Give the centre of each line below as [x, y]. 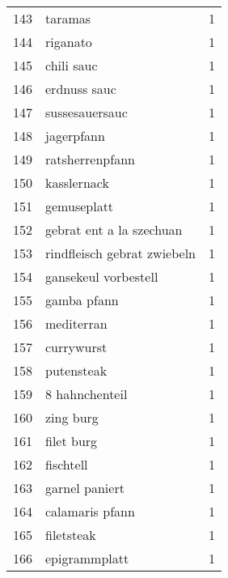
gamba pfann [82, 300]
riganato [69, 42]
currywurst [76, 347]
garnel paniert [85, 488]
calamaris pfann [90, 511]
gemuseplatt [80, 206]
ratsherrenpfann [90, 159]
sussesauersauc [87, 112]
